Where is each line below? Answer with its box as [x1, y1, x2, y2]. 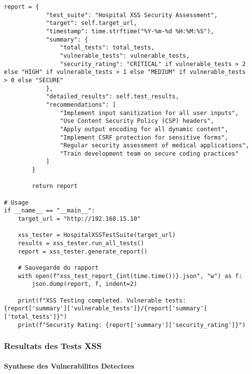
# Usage [4, 199, 29, 206]
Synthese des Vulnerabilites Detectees [4, 360, 135, 371]
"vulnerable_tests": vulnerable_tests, [60, 52, 190, 59]
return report [32, 183, 78, 190]
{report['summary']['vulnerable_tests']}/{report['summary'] [4, 305, 207, 312]
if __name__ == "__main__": [4, 207, 95, 214]
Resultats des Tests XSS [4, 340, 102, 352]
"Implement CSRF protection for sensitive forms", [60, 134, 229, 141]
